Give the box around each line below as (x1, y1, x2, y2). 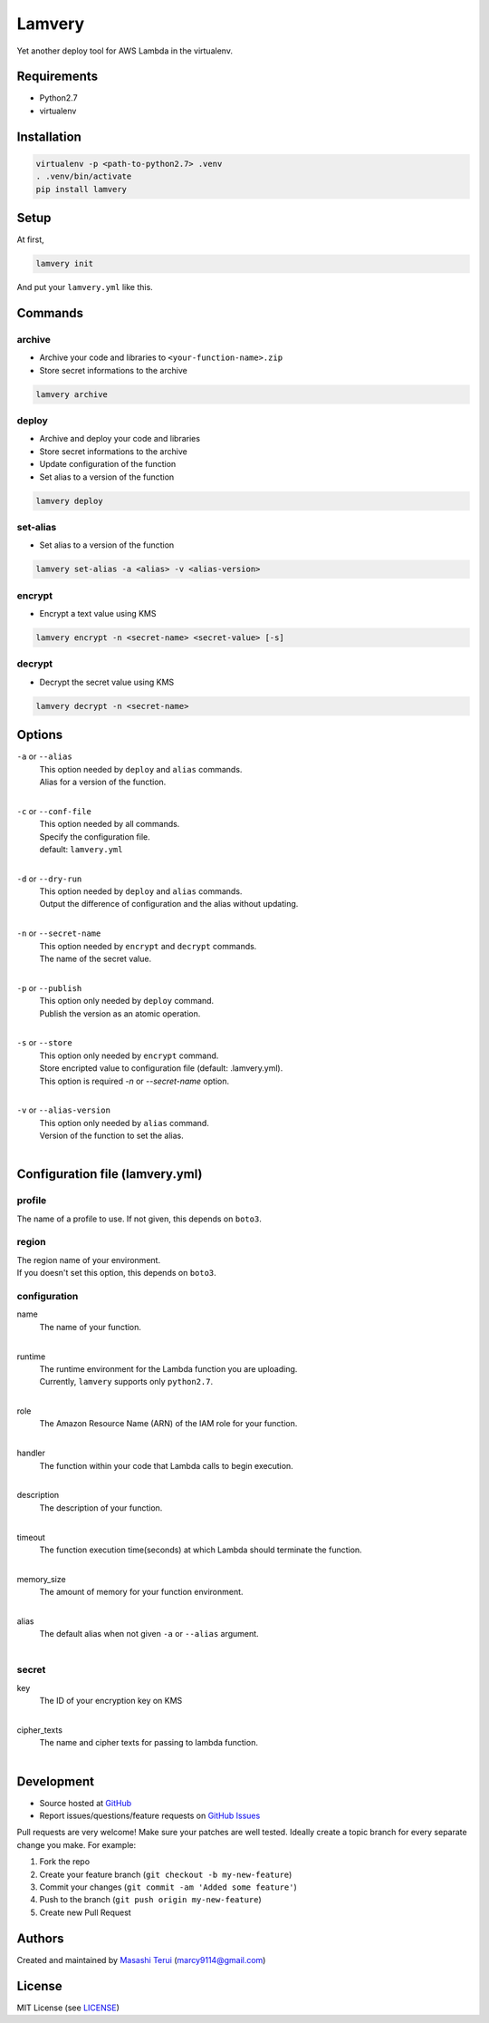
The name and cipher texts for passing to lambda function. (39, 1737, 258, 1748)
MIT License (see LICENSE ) (16, 2002, 120, 2013)
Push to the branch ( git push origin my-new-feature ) (39, 1894, 262, 1905)
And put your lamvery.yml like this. (16, 282, 153, 293)
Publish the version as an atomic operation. (39, 1007, 201, 1019)
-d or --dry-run (16, 873, 82, 884)
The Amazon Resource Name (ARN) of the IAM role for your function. (39, 1418, 298, 1429)
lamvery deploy (35, 495, 103, 506)
